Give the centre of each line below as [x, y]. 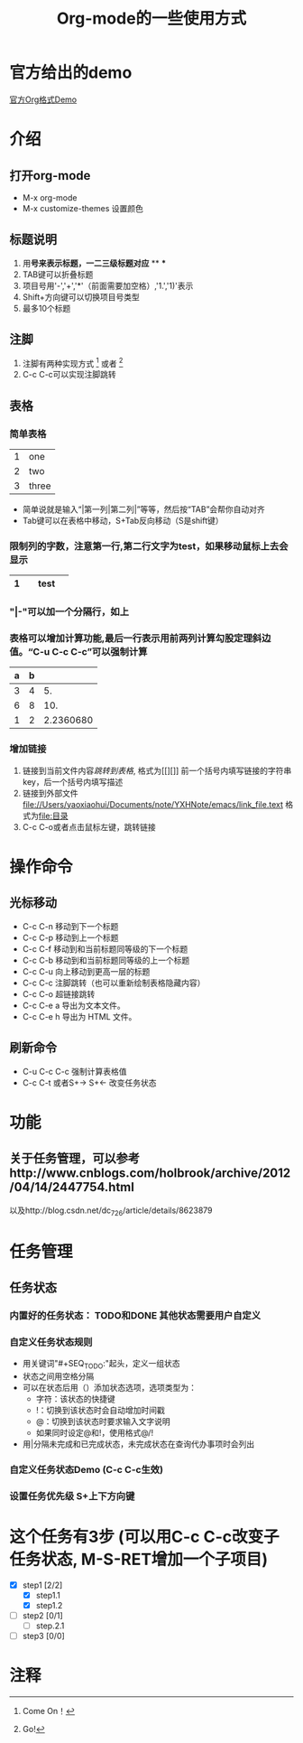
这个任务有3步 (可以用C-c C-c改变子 [144, 1537]
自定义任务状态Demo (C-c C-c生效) [87, 1469]
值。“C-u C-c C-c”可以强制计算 [78, 652]
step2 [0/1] [42, 1615]
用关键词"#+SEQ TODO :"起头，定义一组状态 [101, 1365]
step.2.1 [50, 1626]
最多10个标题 [46, 308]
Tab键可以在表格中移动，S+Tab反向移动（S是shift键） [123, 520]
